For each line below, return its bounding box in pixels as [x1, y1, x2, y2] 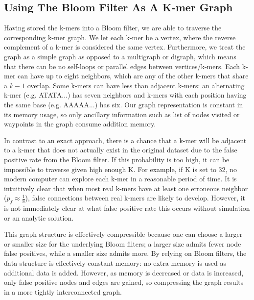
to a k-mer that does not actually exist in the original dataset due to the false [4, 145, 237, 155]
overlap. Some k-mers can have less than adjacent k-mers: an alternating [27, 80, 245, 90]
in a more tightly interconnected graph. [4, 286, 122, 297]
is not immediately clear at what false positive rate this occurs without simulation [4, 203, 250, 213]
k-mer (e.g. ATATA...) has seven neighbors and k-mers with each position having [4, 90, 247, 100]
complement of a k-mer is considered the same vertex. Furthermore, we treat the [4, 42, 246, 52]
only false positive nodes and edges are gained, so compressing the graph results [4, 277, 244, 287]
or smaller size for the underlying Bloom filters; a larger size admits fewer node [4, 238, 241, 249]
